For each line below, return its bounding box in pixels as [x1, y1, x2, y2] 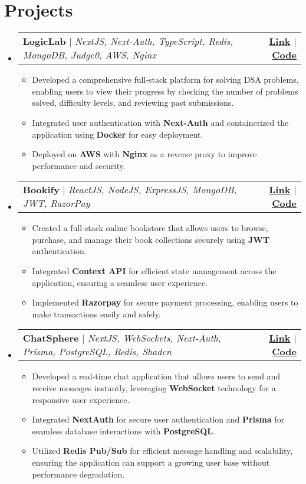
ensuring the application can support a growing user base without [32, 456, 270, 468]
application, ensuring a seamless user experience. [32, 276, 208, 288]
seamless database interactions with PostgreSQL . [32, 424, 215, 437]
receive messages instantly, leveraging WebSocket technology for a [32, 382, 276, 394]
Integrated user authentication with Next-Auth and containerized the [32, 116, 289, 128]
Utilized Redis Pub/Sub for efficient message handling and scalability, [32, 444, 293, 457]
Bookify [22, 183, 60, 197]
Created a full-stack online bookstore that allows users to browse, [32, 222, 268, 234]
